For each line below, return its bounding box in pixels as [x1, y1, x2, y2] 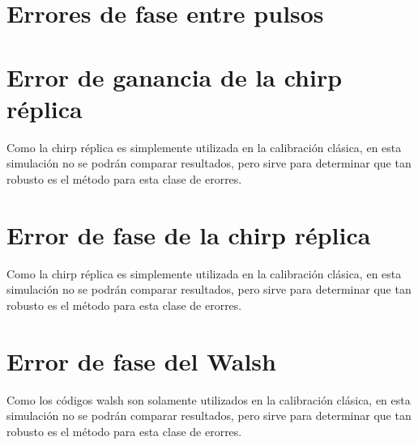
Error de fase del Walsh [6, 344, 276, 377]
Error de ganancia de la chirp [6, 60, 343, 93]
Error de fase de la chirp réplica [6, 218, 371, 251]
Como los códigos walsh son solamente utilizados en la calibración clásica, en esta [6, 391, 411, 408]
